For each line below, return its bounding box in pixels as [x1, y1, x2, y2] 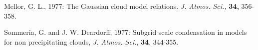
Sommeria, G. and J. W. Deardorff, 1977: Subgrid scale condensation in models [4, 27, 247, 37]
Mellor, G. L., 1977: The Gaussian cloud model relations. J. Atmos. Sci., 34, [4, 1, 239, 11]
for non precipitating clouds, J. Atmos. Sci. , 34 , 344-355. [4, 36, 179, 47]
